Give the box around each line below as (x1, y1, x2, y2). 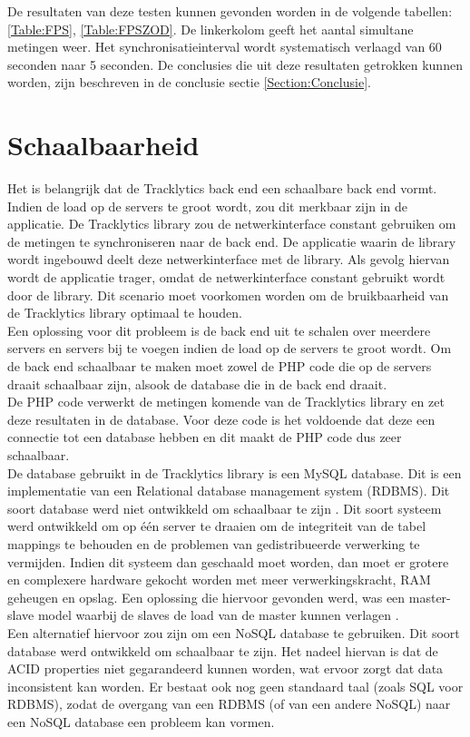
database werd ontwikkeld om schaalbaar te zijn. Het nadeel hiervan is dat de (7, 641, 438, 660)
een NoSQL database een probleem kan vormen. (7, 712, 275, 731)
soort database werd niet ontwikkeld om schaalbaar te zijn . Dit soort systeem (7, 498, 442, 517)
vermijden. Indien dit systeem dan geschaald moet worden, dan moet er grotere (7, 552, 449, 571)
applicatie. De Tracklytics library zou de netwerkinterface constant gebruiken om (7, 214, 456, 233)
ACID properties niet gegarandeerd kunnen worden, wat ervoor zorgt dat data (7, 659, 444, 678)
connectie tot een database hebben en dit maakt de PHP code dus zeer (7, 427, 402, 447)
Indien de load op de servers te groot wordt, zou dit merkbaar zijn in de (7, 196, 407, 215)
